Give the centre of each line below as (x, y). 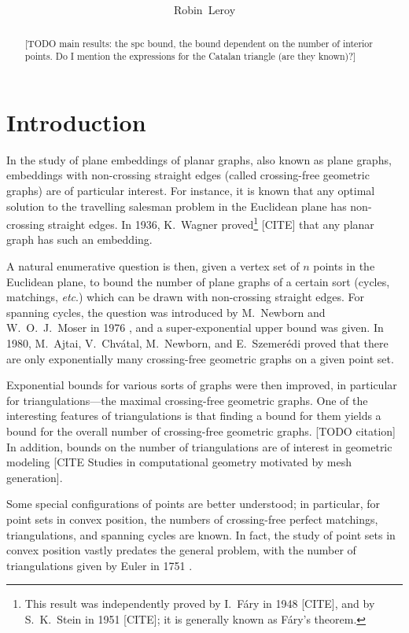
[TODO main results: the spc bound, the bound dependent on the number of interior (199, 43)
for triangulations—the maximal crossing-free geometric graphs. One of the (187, 400)
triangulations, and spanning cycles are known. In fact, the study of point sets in (201, 534)
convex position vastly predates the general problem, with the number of (181, 550)
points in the (344, 266)
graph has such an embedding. (79, 239)
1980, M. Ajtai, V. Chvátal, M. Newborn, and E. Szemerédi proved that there (197, 343)
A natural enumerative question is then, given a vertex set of (153, 266)
